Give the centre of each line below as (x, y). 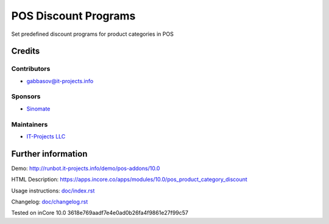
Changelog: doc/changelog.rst (50, 202)
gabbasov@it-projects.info (60, 81)
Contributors (31, 69)
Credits (26, 51)
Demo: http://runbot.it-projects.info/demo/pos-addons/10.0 (86, 168)
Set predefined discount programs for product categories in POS (92, 34)
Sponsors (26, 97)
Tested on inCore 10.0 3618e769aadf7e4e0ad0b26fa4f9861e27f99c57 (100, 213)
